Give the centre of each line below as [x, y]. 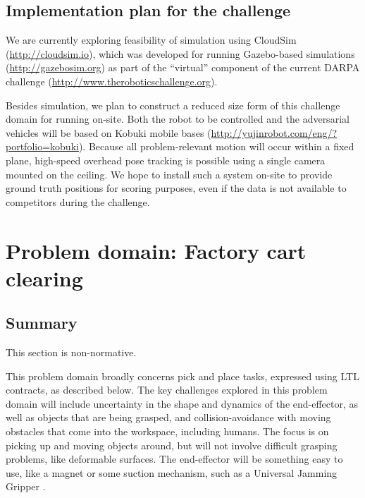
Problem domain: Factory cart [156, 250]
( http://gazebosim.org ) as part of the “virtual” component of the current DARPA [183, 67]
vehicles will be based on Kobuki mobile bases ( [109, 132]
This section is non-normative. [71, 352]
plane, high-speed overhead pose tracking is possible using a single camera [166, 160]
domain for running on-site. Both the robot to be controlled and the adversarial [178, 119]
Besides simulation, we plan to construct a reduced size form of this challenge [173, 105]
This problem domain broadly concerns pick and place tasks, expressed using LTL [182, 376]
